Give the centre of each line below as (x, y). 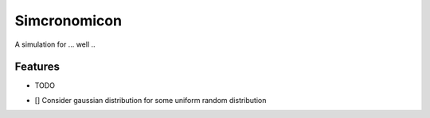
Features (37, 67)
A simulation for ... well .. (55, 44)
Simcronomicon (68, 21)
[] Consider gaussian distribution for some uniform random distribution (150, 100)
